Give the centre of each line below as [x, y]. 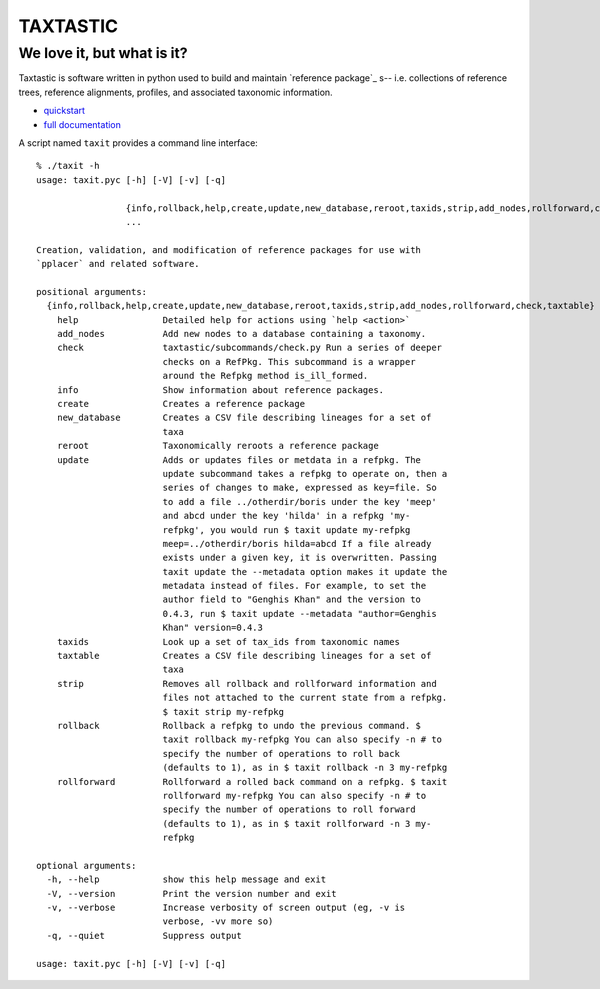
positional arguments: [92, 291]
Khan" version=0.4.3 [213, 628]
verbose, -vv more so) [218, 921]
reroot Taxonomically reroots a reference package [217, 446]
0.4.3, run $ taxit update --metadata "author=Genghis [299, 613]
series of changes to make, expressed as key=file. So [299, 488]
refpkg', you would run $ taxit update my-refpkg [286, 529]
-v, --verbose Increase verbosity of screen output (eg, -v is [226, 908]
